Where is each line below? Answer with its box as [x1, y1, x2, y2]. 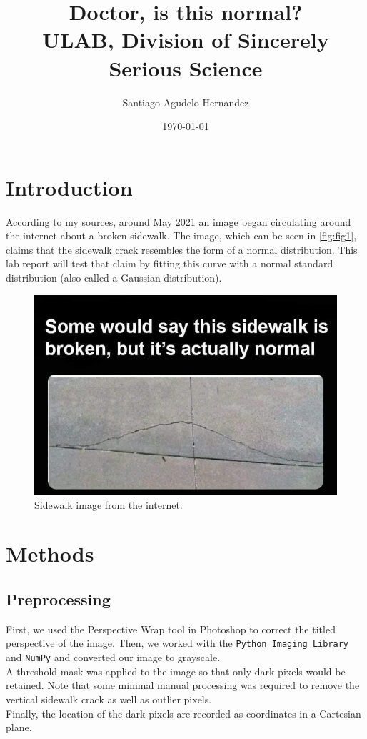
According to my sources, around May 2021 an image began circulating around [6, 214, 351, 229]
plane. [6, 720, 32, 735]
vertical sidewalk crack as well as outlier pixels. [6, 691, 212, 706]
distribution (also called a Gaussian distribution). [6, 270, 222, 284]
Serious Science [109, 53, 263, 82]
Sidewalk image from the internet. [34, 497, 183, 512]
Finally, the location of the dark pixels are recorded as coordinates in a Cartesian [6, 705, 361, 720]
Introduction [6, 172, 133, 202]
